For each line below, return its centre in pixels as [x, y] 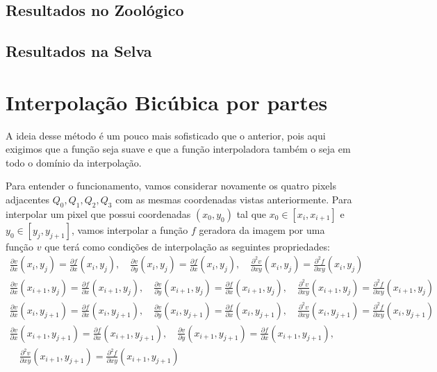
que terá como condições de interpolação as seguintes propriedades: [187, 246]
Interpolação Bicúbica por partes [167, 102]
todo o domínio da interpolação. [74, 162]
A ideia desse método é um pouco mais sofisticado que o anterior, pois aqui [166, 135]
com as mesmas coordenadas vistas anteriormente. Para [234, 200]
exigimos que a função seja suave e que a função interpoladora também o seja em [178, 149]
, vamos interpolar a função [130, 229]
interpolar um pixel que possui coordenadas [98, 213]
